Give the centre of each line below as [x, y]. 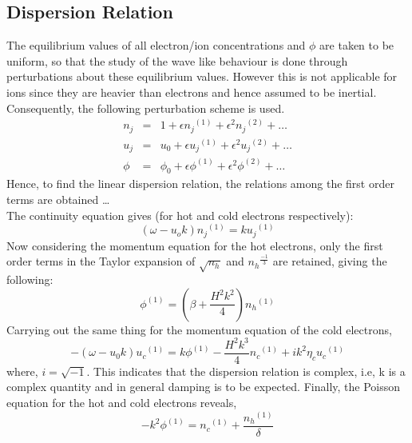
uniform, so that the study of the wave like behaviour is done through [177, 60]
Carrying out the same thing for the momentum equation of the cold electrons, [199, 329]
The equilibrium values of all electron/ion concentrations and [156, 45]
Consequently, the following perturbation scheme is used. [146, 108]
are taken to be [357, 45]
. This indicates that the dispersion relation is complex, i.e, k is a [246, 371]
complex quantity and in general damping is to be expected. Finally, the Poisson [204, 387]
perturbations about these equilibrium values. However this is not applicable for [202, 76]
